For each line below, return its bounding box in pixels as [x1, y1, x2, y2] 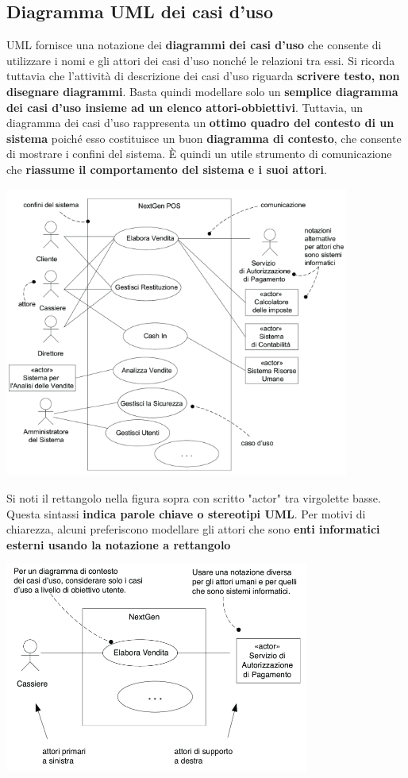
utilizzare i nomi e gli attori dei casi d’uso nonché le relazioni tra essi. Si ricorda [6, 52, 395, 68]
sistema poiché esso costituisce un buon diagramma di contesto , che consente [6, 129, 402, 146]
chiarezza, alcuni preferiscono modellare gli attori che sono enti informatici [6, 521, 380, 537]
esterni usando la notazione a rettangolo [6, 536, 231, 553]
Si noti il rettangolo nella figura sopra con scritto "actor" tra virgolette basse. [6, 489, 381, 506]
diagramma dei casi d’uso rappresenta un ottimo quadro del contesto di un [6, 114, 395, 131]
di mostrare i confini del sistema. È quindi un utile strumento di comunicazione [6, 145, 392, 162]
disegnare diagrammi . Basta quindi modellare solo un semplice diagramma [6, 83, 398, 99]
